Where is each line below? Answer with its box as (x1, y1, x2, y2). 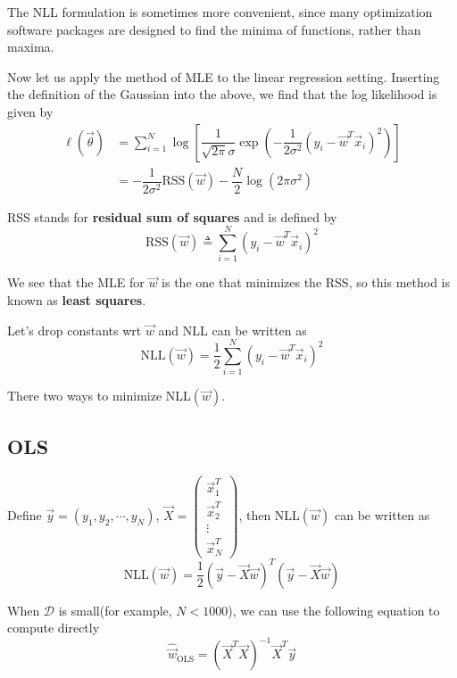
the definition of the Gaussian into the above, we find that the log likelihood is (7, 85, 437, 103)
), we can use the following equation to (228, 600, 440, 619)
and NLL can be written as (158, 320, 307, 339)
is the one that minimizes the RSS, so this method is (162, 273, 451, 292)
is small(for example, (58, 600, 172, 619)
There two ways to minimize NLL (7, 386, 191, 405)
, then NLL (238, 505, 300, 524)
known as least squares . (7, 291, 146, 309)
